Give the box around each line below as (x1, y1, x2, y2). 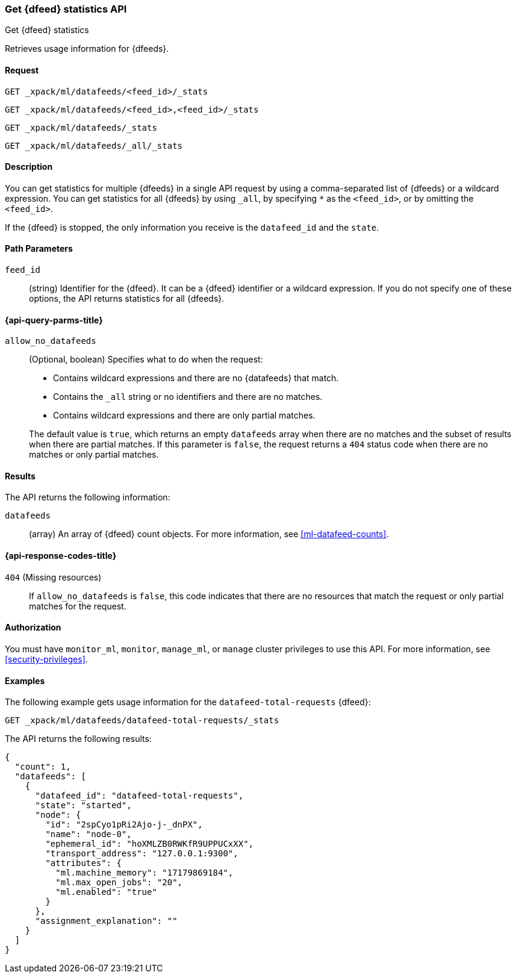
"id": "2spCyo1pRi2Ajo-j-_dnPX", (45, 820, 203, 830)
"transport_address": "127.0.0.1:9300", (45, 849, 238, 859)
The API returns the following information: (5, 492, 170, 503)
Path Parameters (5, 243, 73, 254)
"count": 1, (14, 762, 71, 772)
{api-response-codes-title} (5, 550, 117, 561)
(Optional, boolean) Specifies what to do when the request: (29, 354, 263, 365)
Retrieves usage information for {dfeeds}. (5, 43, 169, 54)
